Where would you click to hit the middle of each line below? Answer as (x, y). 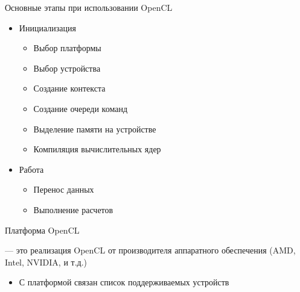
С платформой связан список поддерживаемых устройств (124, 282)
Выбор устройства (67, 68)
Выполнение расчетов (73, 209)
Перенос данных (64, 189)
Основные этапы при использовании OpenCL (89, 7)
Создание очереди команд (81, 108)
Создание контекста (69, 88)
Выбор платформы (67, 48)
